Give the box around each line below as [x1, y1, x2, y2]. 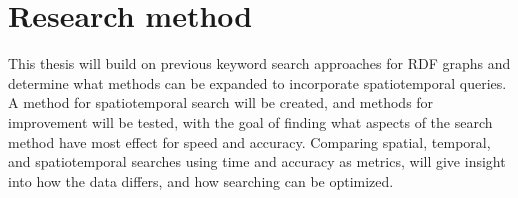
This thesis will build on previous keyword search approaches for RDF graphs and [8, 53, 511, 74]
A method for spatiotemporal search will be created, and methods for [8, 92, 434, 113]
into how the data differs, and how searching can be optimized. [8, 170, 394, 191]
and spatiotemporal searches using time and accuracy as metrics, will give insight [8, 151, 506, 172]
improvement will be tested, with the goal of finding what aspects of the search [8, 111, 493, 132]
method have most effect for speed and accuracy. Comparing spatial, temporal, [8, 131, 491, 152]
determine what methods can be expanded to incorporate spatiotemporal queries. [8, 72, 507, 93]
